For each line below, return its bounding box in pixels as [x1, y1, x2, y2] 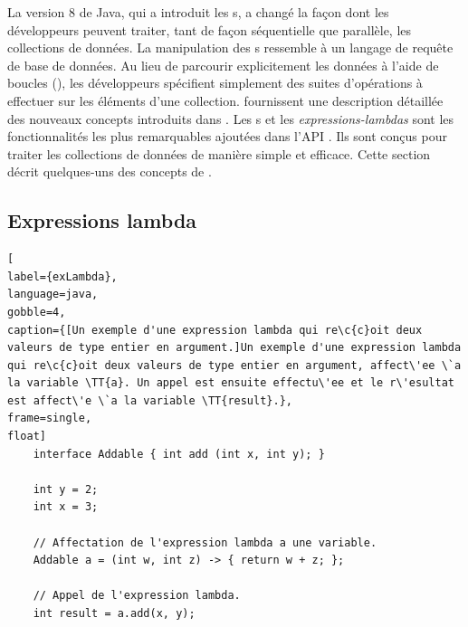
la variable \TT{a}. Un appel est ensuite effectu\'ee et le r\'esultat [7, 376, 454, 390]
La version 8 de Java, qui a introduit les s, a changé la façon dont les [7, 3, 389, 21]
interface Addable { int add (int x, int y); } [33, 447, 325, 461]
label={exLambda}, [7, 270, 118, 283]
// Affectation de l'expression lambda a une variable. [33, 536, 377, 549]
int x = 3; [33, 500, 99, 514]
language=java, [7, 288, 99, 301]
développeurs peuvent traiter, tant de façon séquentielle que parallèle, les [7, 20, 412, 39]
